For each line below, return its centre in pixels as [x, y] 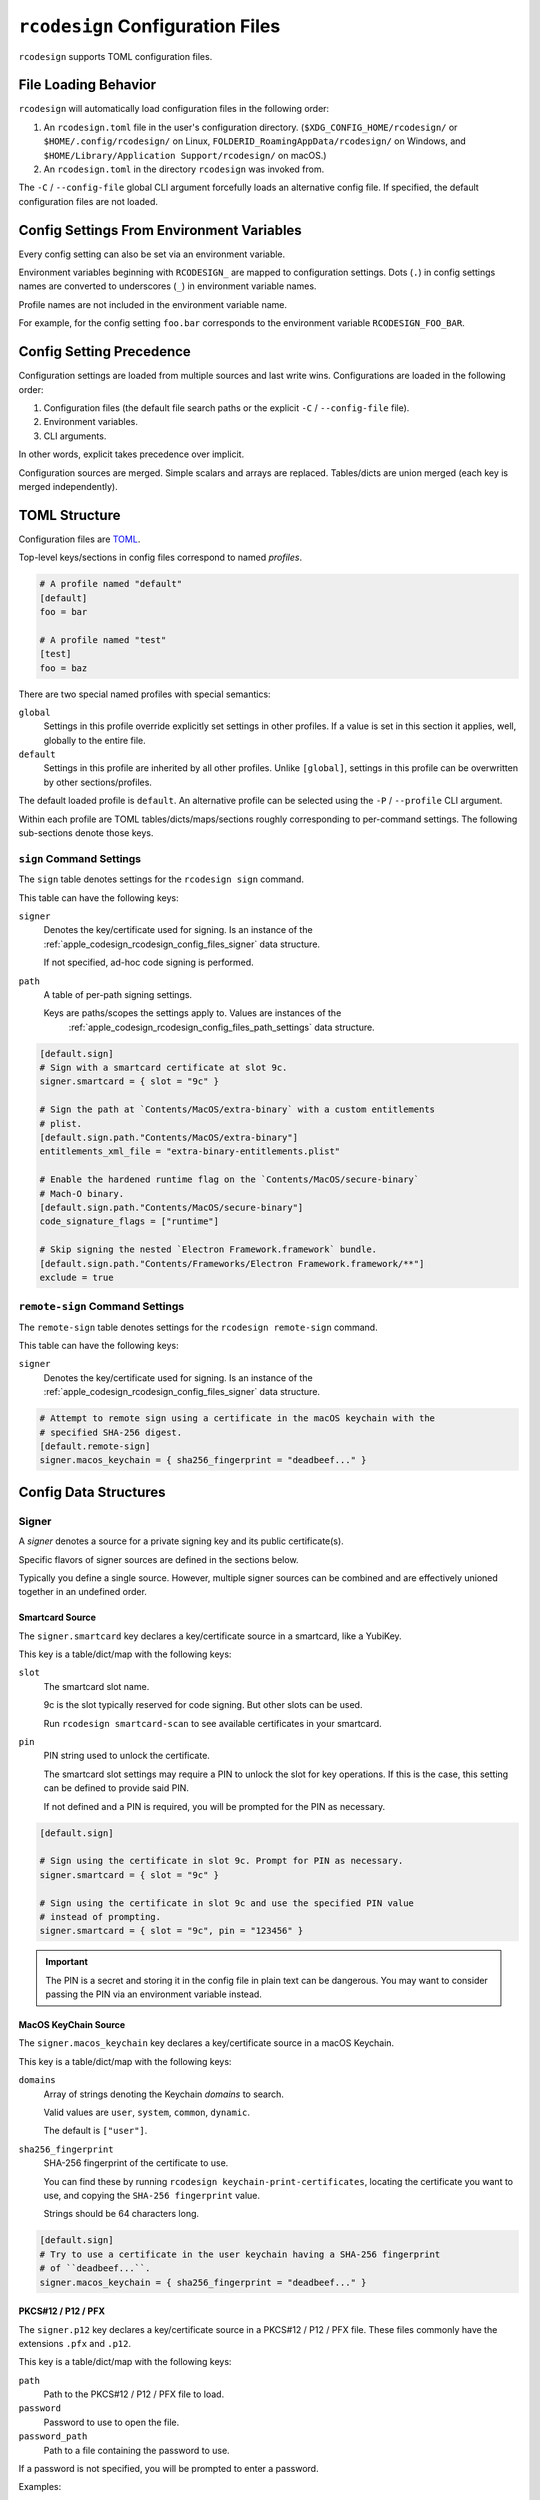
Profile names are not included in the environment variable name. [153, 304]
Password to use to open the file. [111, 2422]
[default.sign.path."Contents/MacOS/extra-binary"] [169, 1138]
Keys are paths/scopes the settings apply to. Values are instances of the [192, 1013]
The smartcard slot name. [96, 1686]
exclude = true [76, 1277]
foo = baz [63, 668]
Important [67, 1962]
